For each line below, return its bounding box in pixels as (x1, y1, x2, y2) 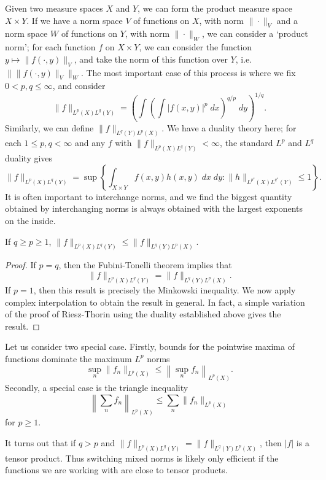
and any (75, 136, 106, 149)
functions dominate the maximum (5, 352, 132, 365)
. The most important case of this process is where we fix (80, 66, 296, 79)
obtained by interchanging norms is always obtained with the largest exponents (5, 202, 303, 215)
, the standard (220, 136, 273, 149)
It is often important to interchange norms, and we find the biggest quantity (5, 190, 292, 203)
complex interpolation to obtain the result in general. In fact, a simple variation (5, 295, 305, 308)
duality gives (5, 152, 53, 165)
